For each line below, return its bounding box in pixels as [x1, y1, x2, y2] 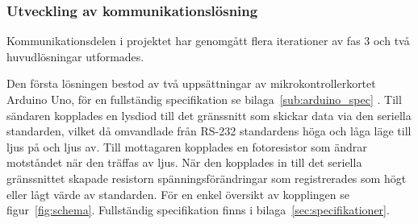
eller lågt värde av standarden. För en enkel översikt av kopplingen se [6, 185, 349, 202]
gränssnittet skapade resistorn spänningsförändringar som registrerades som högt [6, 169, 407, 186]
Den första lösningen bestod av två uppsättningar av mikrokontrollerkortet [6, 75, 376, 92]
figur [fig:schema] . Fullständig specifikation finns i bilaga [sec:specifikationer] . [6, 201, 390, 218]
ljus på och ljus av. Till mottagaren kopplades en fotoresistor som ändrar [6, 138, 367, 155]
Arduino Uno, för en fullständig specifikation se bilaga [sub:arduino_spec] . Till [6, 91, 402, 107]
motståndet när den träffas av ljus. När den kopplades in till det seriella [6, 154, 362, 171]
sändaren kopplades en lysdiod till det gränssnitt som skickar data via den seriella [6, 106, 412, 123]
